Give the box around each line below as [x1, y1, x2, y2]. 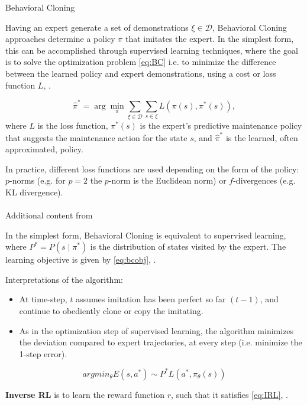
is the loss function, [37, 119, 108, 132]
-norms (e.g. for [9, 174, 66, 187]
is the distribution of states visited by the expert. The [90, 240, 286, 253]
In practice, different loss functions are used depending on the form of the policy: [5, 162, 299, 175]
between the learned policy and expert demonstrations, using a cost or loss [5, 67, 276, 79]
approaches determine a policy [5, 32, 115, 45]
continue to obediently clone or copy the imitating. [19, 305, 203, 317]
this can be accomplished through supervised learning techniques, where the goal [5, 44, 298, 56]
